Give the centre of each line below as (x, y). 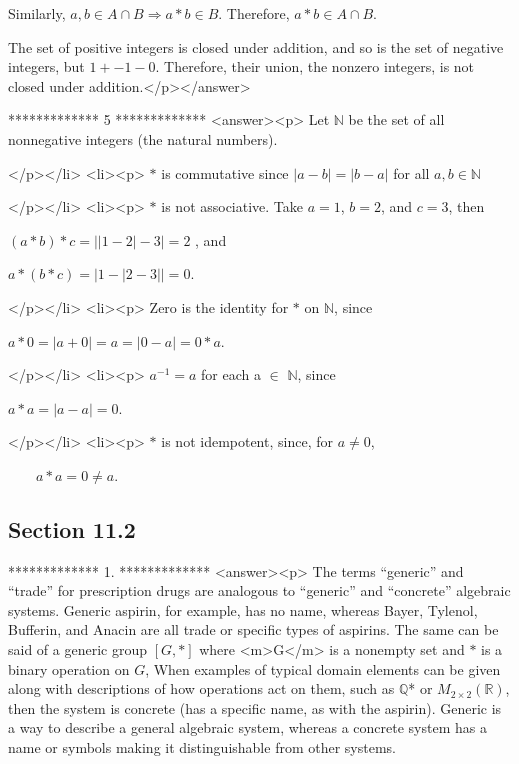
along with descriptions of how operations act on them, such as (201, 688)
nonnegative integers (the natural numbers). (143, 138)
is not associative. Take (232, 206)
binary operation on (69, 668)
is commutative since (225, 172)
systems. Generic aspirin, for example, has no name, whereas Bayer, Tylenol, (243, 609)
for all (411, 172)
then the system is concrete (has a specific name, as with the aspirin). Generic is (255, 707)
